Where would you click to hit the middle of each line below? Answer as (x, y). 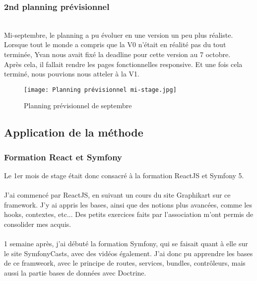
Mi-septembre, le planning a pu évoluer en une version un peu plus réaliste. (119, 35)
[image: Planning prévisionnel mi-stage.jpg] (100, 90)
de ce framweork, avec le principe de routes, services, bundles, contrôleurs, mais (125, 263)
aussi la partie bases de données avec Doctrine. (75, 272)
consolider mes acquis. (38, 224)
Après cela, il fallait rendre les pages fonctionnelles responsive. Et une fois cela (123, 64)
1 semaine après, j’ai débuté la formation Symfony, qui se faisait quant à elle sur (126, 244)
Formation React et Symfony (63, 157)
